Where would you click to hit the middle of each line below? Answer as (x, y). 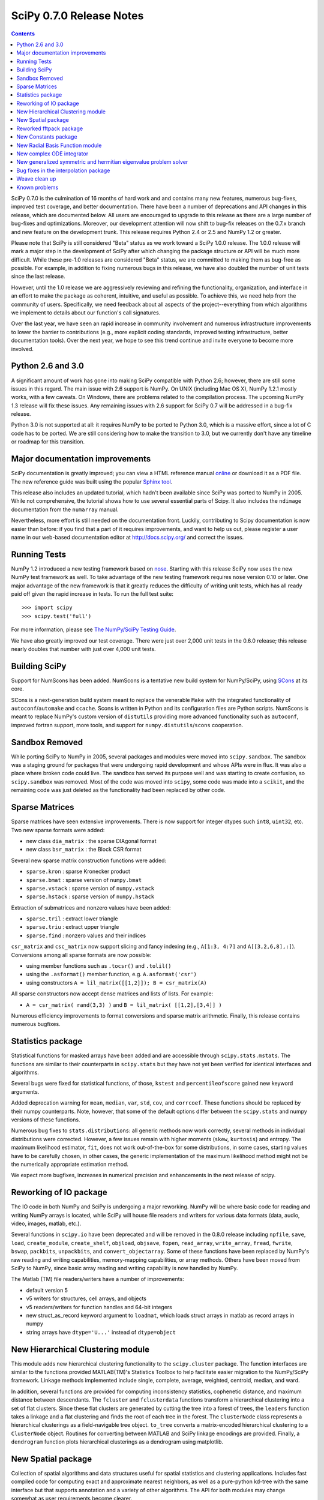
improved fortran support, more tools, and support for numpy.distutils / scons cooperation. (127, 725)
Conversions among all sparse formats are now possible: (81, 955)
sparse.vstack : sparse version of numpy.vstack (90, 888)
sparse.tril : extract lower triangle (72, 919)
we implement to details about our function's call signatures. (86, 313)
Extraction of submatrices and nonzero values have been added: (91, 907)
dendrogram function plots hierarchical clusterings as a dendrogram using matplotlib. (117, 1442)
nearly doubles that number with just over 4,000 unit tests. (83, 649)
